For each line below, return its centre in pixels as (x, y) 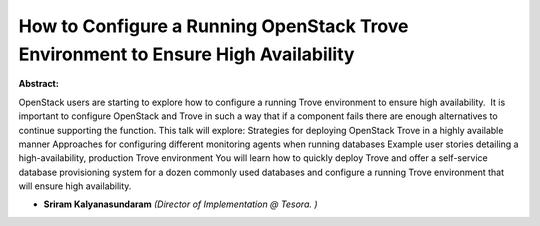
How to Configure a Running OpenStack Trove (213, 26)
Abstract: (38, 84)
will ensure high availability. (75, 186)
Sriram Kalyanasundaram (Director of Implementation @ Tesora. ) (181, 204)
